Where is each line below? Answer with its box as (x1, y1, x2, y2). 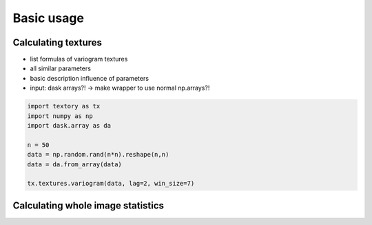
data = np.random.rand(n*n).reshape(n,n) (27, 150, 169, 159)
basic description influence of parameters (30, 74, 149, 82)
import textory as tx (27, 102, 101, 110)
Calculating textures (12, 37, 103, 48)
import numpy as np (27, 112, 93, 120)
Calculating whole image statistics (12, 199, 165, 211)
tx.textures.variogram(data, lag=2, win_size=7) (27, 179, 195, 188)
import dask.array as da (27, 121, 112, 129)
